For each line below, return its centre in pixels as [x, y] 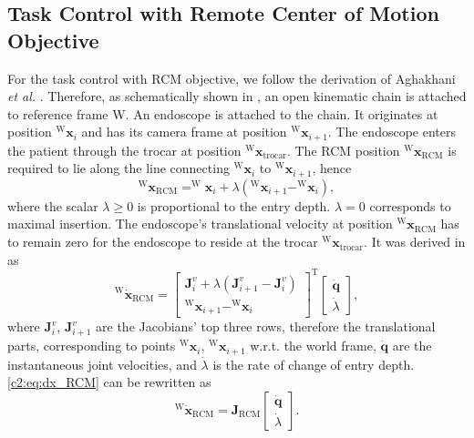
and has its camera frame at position [184, 132]
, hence [332, 168]
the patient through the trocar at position [124, 150]
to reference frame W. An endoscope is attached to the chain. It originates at [223, 113]
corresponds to [410, 205]
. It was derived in [415, 242]
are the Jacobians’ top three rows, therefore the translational [266, 326]
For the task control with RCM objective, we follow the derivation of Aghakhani [232, 78]
